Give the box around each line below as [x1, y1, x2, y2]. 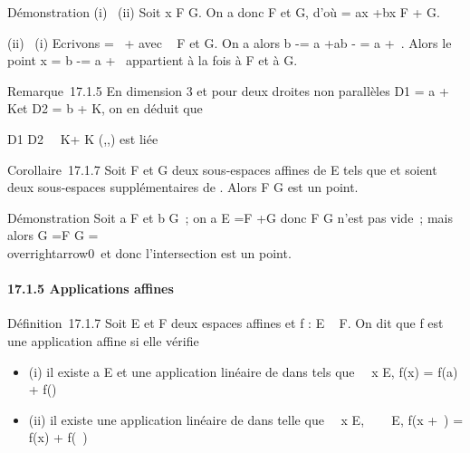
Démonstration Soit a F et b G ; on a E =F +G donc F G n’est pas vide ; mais [7, 207, 453, 226]
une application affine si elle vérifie [7, 331, 199, 350]
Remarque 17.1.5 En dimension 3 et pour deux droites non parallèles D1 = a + [7, 81, 449, 100]
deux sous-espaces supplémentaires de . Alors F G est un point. [7, 178, 359, 197]
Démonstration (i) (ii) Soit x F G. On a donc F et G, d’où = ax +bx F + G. [7, 3, 440, 21]
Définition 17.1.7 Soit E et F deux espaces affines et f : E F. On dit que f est [7, 313, 444, 333]
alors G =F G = [7, 226, 99, 245]
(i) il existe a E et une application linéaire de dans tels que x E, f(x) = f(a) [28, 361, 458, 381]
